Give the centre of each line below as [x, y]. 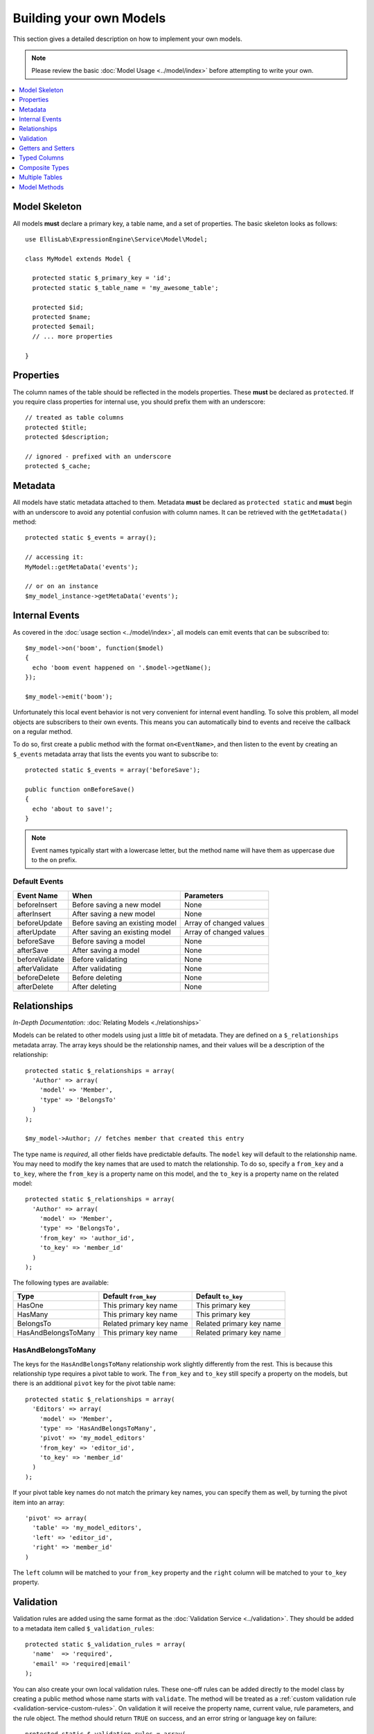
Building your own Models [89, 18]
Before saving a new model [116, 904]
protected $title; [56, 427]
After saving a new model [114, 913]
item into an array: [39, 1502]
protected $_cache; [58, 466]
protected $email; [63, 327]
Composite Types [44, 167]
